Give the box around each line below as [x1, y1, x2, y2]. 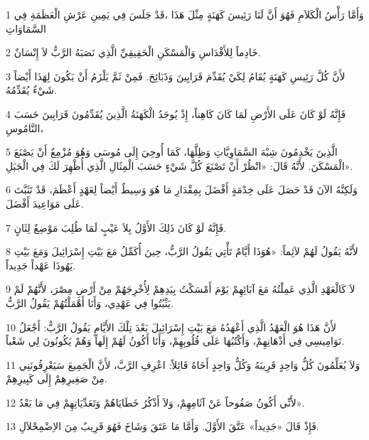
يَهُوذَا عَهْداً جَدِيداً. [6, 257, 76, 272]
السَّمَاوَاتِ [6, 21, 46, 36]
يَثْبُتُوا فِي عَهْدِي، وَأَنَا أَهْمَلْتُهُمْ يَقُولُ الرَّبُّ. [6, 295, 173, 310]
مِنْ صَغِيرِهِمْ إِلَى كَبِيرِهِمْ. [6, 371, 107, 386]
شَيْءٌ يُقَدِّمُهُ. [6, 82, 57, 97]
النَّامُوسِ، [6, 120, 43, 135]
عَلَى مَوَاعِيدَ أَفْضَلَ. [6, 195, 84, 210]
